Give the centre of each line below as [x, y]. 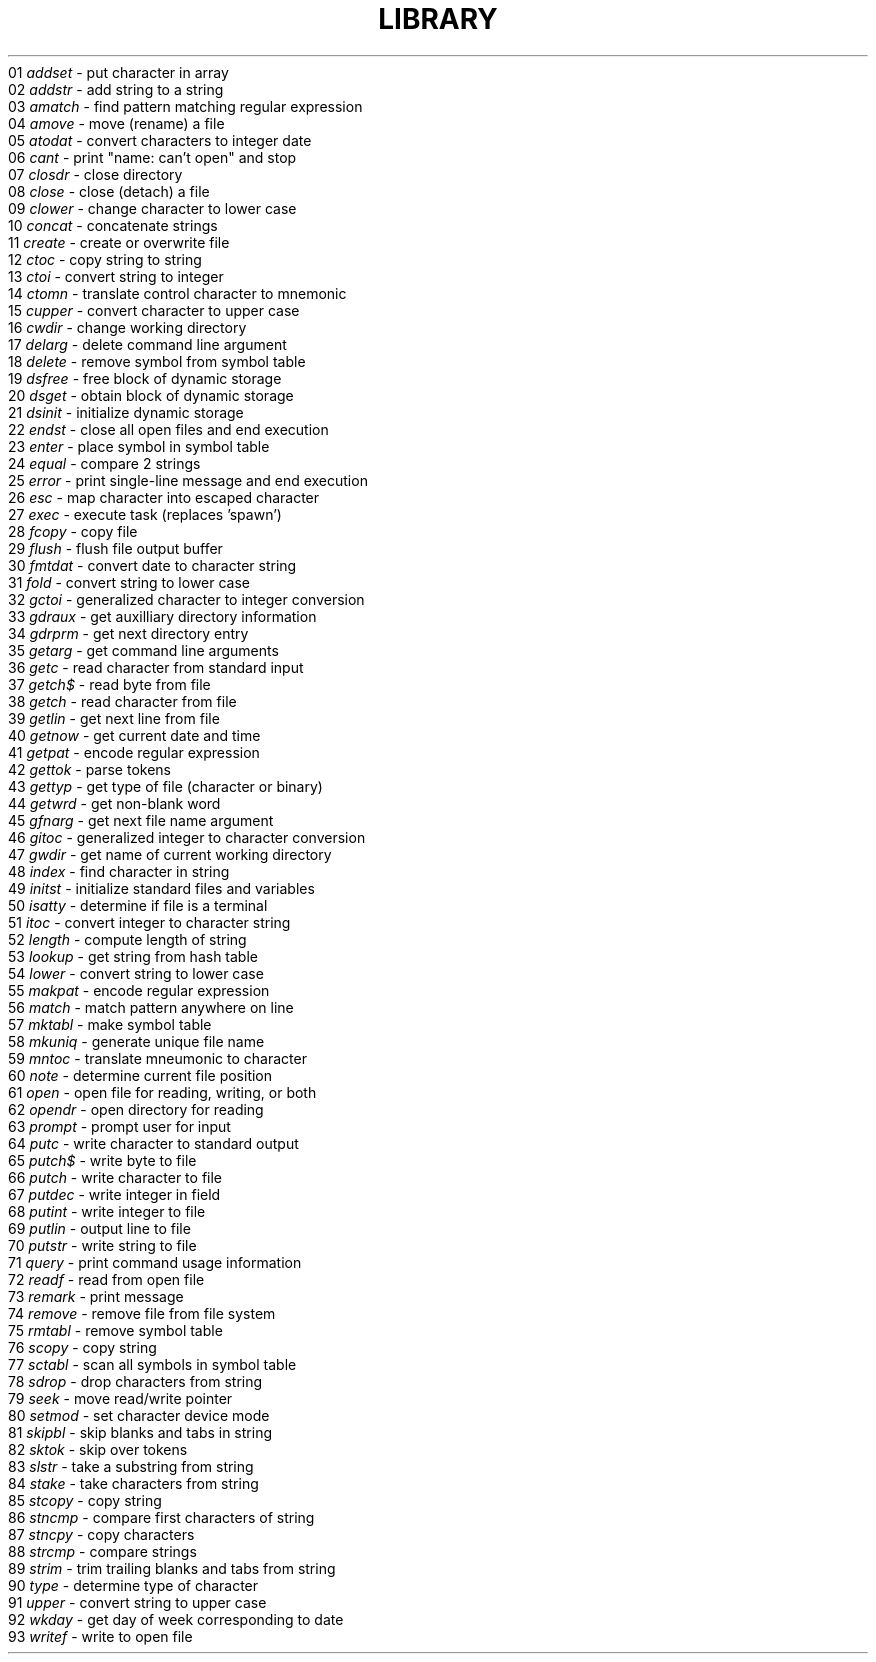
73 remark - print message [96, 1296]
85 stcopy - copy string [85, 1500]
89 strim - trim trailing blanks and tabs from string [172, 1568]
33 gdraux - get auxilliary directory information [162, 616]
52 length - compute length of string [127, 939]
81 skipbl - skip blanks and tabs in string [140, 1432]
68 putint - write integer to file [107, 1211]
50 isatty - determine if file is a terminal [138, 905]
